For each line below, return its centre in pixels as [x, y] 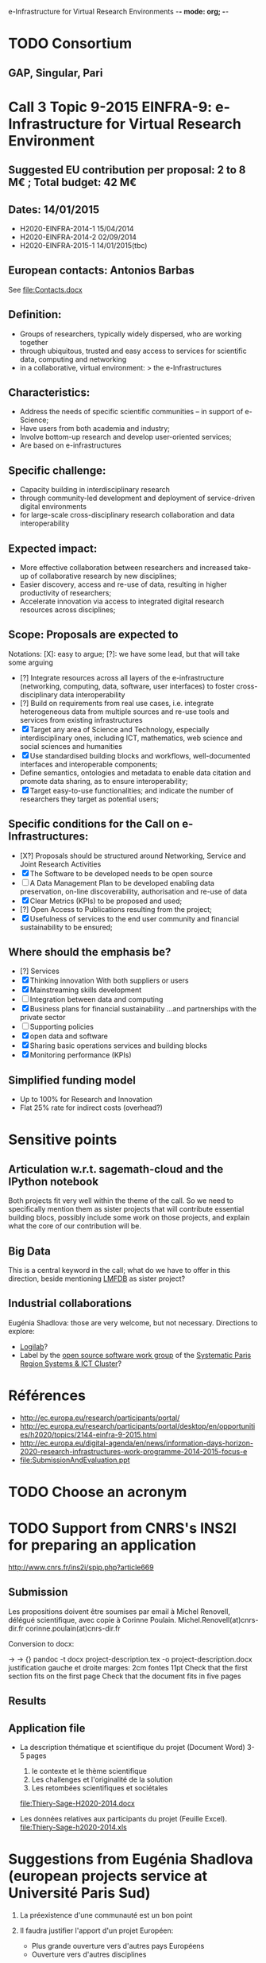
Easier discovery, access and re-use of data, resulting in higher [123, 584]
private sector [42, 1018]
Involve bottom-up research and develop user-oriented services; [125, 437]
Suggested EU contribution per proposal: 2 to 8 [127, 170]
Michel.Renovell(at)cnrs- [218, 1620]
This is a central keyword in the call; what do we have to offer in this [119, 1271]
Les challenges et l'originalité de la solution [102, 1779]
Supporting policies [62, 1027]
